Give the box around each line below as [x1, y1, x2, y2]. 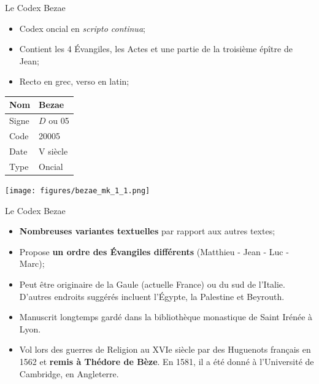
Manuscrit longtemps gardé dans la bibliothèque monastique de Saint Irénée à [19, 310, 313, 323]
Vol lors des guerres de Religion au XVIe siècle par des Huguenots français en [19, 343, 311, 356]
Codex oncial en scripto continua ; [19, 21, 145, 34]
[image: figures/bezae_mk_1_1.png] [5, 186, 150, 195]
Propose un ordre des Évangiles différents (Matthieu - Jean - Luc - [19, 245, 289, 258]
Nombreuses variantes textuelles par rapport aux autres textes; [19, 225, 275, 237]
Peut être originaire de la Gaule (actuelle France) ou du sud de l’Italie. [19, 277, 285, 290]
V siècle [39, 145, 68, 157]
